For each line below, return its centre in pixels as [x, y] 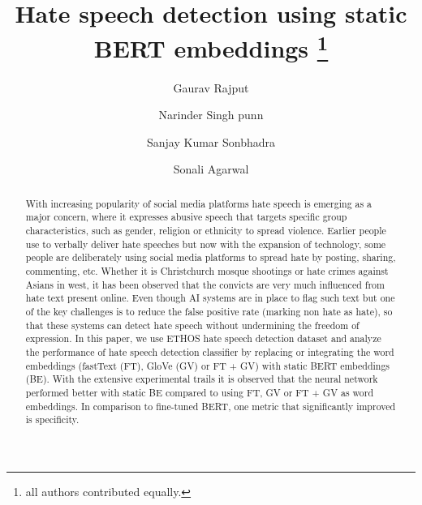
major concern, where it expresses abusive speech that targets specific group [186, 217]
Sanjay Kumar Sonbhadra [211, 141]
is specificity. [52, 419]
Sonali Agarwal [211, 169]
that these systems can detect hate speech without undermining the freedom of [192, 325]
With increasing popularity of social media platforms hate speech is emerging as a [199, 203]
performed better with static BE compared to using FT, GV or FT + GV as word [200, 392]
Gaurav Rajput [211, 87]
